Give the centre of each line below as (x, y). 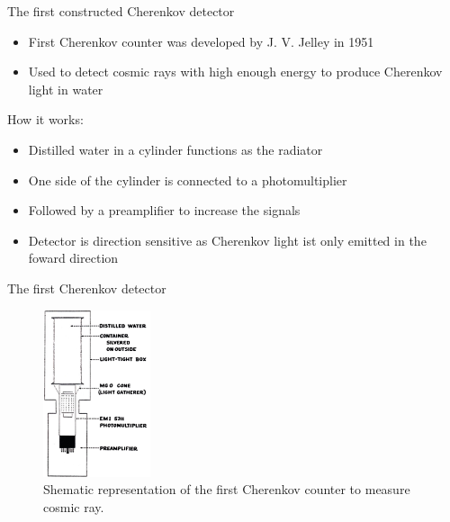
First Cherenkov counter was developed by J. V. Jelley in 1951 (201, 41)
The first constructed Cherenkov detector (121, 11)
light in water (66, 89)
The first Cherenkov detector (87, 288)
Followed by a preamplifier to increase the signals (164, 210)
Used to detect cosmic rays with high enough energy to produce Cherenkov (235, 72)
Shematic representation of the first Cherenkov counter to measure (227, 489)
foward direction (73, 258)
